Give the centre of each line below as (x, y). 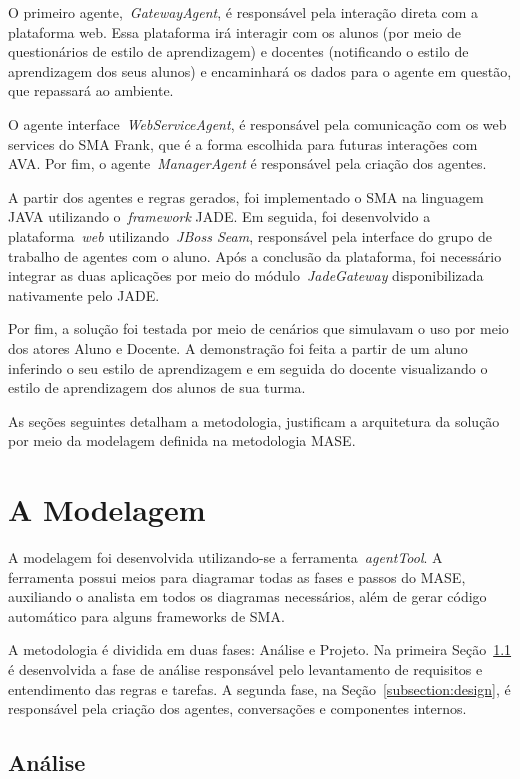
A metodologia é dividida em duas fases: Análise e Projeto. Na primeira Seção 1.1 (260, 649)
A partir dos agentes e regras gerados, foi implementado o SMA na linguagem (246, 196)
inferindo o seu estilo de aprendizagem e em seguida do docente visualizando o (248, 367)
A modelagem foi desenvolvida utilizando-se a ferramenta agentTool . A (225, 557)
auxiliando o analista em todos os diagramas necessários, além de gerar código (247, 596)
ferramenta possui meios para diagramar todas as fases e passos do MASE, (237, 576)
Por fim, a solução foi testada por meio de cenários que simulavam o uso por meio (258, 328)
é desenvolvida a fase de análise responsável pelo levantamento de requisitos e (245, 668)
